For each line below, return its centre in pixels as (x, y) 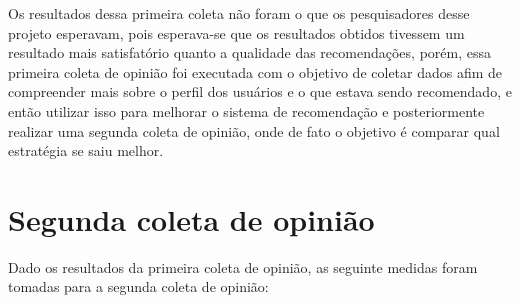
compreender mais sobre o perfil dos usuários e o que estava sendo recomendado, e (260, 91)
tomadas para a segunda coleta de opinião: (138, 286)
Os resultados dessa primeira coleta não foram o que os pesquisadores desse (239, 13)
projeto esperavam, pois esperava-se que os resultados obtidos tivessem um (236, 32)
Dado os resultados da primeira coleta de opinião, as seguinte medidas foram (243, 266)
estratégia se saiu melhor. (86, 150)
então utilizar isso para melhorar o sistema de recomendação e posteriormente (246, 110)
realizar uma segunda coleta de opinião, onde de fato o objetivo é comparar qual (254, 130)
